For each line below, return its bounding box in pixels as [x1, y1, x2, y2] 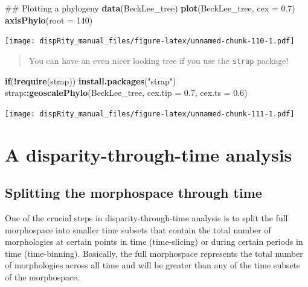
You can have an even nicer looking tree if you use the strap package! [28, 54, 289, 66]
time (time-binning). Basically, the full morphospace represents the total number [5, 247, 303, 259]
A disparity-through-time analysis [5, 142, 292, 166]
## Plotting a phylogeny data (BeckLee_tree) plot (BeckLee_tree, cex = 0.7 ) [5, 2, 295, 14]
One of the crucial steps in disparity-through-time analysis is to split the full [5, 211, 288, 224]
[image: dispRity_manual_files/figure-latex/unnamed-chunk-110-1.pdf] [5, 37, 295, 46]
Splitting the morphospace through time [5, 183, 262, 202]
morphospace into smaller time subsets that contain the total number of [5, 223, 271, 236]
